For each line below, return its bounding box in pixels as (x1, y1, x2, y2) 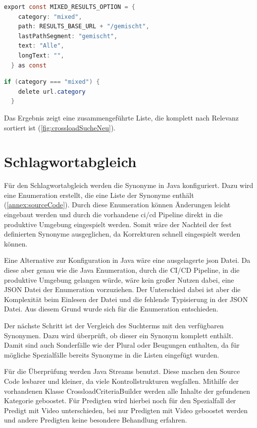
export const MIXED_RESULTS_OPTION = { (4, 3, 135, 10)
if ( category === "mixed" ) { (4, 78, 100, 86)
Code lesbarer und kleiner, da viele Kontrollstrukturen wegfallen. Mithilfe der (4, 375, 239, 386)
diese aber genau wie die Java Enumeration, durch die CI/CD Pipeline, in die (4, 265, 240, 275)
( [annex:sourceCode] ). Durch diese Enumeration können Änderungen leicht (4, 199, 231, 210)
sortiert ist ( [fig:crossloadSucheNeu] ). (4, 122, 116, 132)
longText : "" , (18, 52, 64, 59)
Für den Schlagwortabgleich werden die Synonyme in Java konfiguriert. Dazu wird (4, 180, 254, 190)
